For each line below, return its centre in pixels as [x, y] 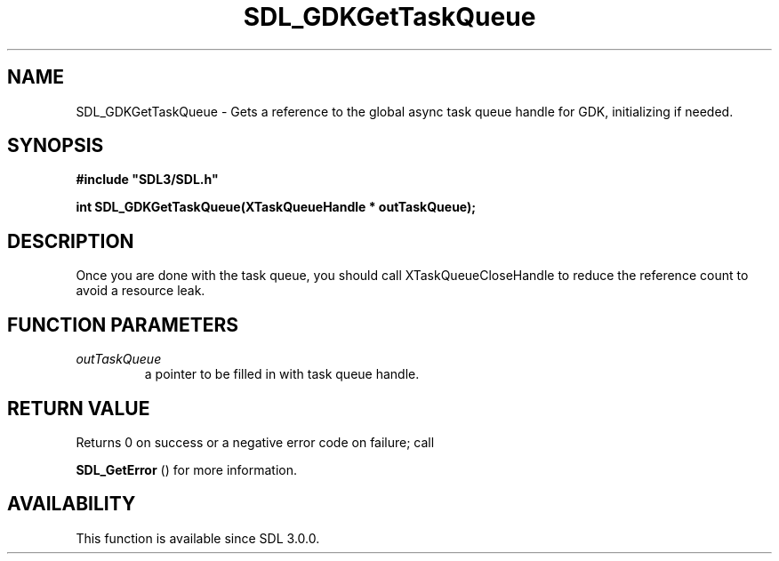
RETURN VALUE [79, 408]
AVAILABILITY [72, 504]
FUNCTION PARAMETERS [123, 325]
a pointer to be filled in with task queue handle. [282, 374]
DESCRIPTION [71, 241]
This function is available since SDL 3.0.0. [198, 538]
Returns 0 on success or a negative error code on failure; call [255, 442]
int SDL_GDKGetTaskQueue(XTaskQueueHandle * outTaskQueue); [276, 207]
